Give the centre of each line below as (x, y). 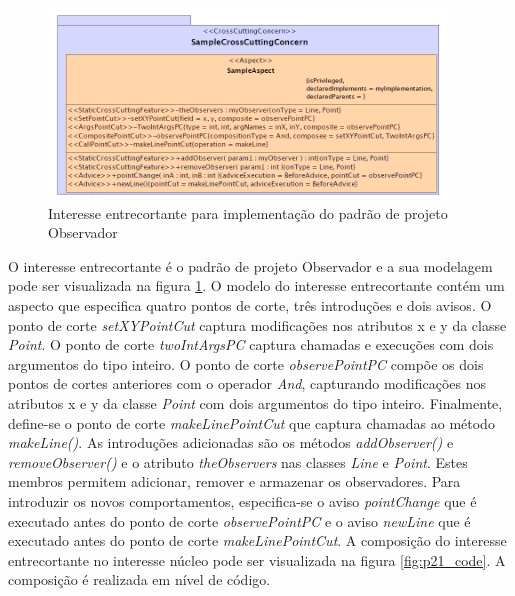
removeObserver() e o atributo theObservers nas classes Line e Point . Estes (238, 461)
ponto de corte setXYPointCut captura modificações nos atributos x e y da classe (257, 324)
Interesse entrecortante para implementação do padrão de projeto (248, 212)
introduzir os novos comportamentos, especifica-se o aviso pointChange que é (242, 501)
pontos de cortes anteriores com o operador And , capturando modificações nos (247, 383)
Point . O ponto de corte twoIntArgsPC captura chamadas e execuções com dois (251, 344)
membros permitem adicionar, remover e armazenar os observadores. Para (234, 481)
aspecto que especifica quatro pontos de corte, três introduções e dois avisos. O (250, 305)
